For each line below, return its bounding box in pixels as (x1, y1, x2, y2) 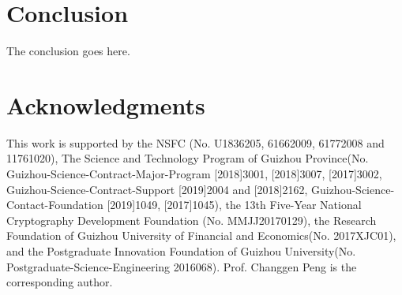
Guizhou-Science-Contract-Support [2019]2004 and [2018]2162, (6, 181, 308, 197)
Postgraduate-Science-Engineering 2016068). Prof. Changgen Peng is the (6, 258, 357, 274)
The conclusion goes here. (6, 43, 130, 59)
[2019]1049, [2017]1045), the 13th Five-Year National (107, 196, 362, 213)
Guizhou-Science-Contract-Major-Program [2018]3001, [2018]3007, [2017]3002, (6, 166, 382, 182)
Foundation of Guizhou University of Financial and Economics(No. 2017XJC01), (6, 227, 396, 244)
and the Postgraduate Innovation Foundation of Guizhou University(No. (6, 243, 356, 259)
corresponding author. (6, 274, 113, 290)
